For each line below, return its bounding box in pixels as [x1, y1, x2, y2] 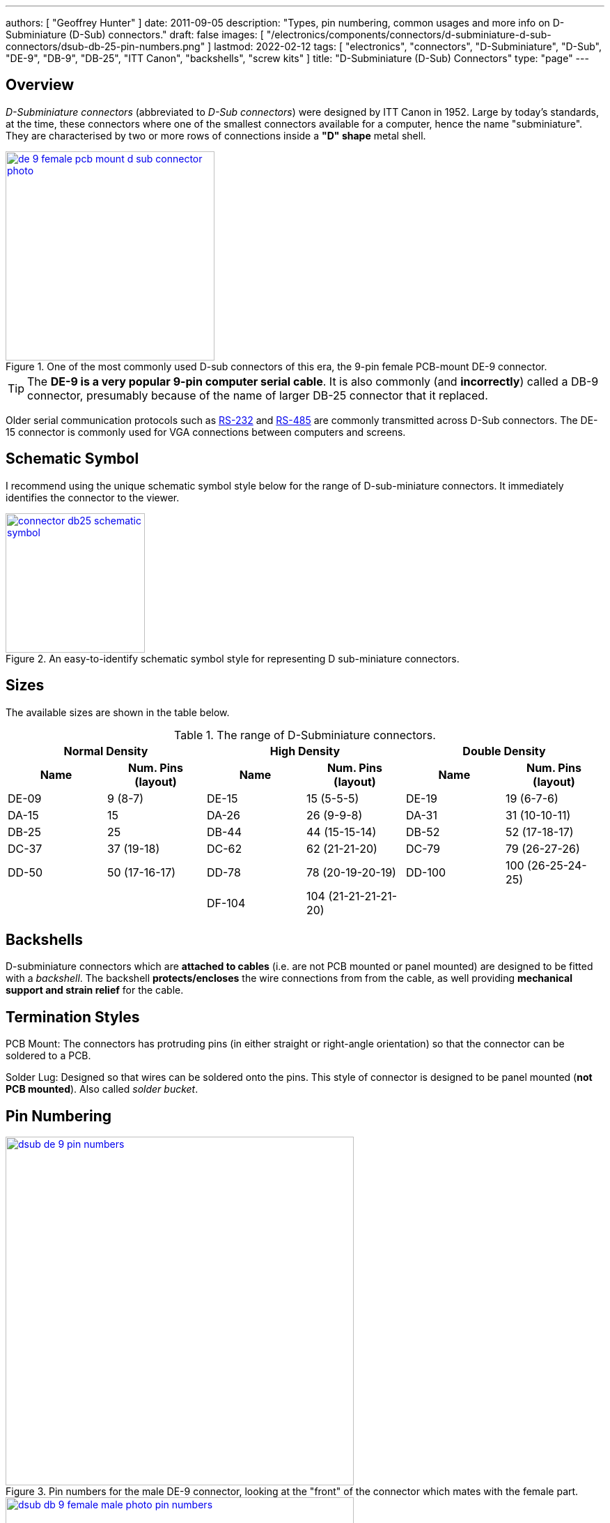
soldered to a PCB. [6, 1050, 91, 1062]
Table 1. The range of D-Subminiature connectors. [174, 727, 436, 742]
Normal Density [63, 743, 148, 758]
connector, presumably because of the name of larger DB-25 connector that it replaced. [27, 388, 488, 402]
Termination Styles [6, 1008, 140, 1026]
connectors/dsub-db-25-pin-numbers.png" [6, 40, 205, 52]
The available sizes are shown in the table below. [6, 706, 230, 718]
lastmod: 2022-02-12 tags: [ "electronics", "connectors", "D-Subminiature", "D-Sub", [214, 40, 602, 52]
